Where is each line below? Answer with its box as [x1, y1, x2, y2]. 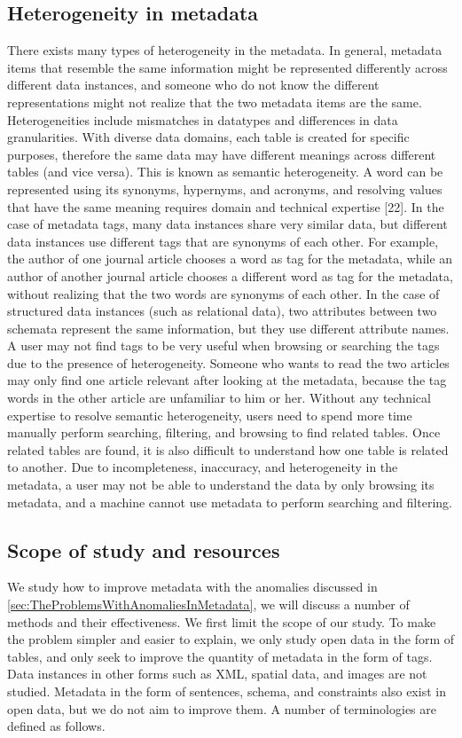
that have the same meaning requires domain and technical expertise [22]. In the [7, 197, 444, 216]
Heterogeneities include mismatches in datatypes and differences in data [7, 110, 398, 129]
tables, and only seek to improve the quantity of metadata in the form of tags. [7, 647, 433, 665]
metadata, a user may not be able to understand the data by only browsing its [7, 475, 435, 494]
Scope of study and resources [7, 536, 280, 563]
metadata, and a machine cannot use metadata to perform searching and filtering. [7, 492, 452, 511]
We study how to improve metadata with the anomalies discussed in [7, 577, 378, 596]
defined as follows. [7, 717, 106, 735]
